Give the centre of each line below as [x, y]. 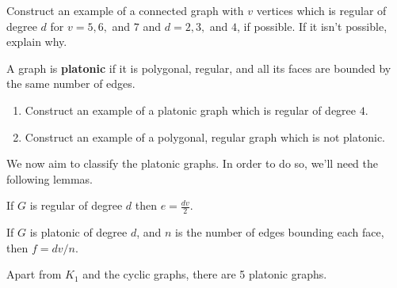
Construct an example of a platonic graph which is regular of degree [191, 110]
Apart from [34, 274]
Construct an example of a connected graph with [125, 10]
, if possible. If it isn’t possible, [312, 26]
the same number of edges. [71, 83]
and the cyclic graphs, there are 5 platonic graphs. [205, 274]
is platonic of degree [78, 232]
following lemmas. [50, 178]
